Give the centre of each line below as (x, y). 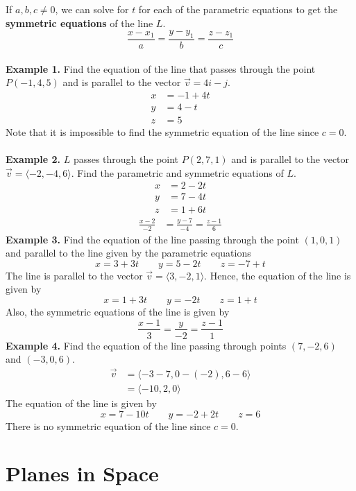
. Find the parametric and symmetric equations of (177, 172)
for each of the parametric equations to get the (238, 9)
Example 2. (33, 159)
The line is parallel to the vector (74, 275)
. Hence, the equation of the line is (278, 275)
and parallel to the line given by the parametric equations (128, 253)
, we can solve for (92, 9)
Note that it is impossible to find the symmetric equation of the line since (162, 131)
